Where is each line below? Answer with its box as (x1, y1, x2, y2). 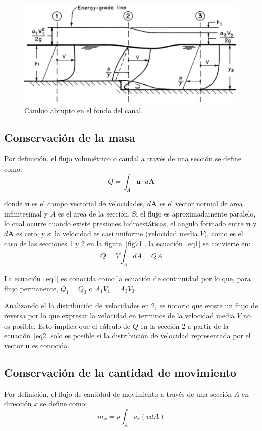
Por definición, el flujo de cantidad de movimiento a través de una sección (4, 388, 232, 399)
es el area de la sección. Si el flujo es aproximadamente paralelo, (58, 208, 256, 219)
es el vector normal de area (159, 198, 243, 209)
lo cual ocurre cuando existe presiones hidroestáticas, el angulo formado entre (4, 218, 244, 229)
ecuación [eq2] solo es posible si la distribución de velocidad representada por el (4, 330, 251, 341)
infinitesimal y (4, 208, 48, 219)
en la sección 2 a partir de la (140, 320, 229, 331)
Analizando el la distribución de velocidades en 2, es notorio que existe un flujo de (4, 300, 258, 311)
